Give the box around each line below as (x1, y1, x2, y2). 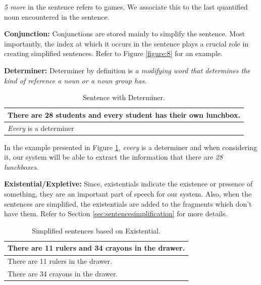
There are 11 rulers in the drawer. (8, 256, 113, 266)
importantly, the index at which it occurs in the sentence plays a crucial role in (4, 38, 249, 49)
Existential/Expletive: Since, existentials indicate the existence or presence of (4, 178, 253, 189)
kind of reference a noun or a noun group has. (4, 75, 147, 85)
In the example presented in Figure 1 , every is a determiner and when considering (4, 141, 257, 152)
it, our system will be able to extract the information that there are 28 (4, 152, 223, 162)
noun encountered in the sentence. (4, 11, 110, 22)
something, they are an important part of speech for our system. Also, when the (4, 188, 252, 199)
